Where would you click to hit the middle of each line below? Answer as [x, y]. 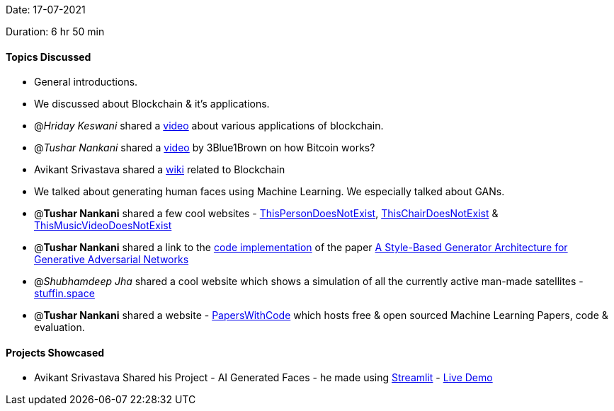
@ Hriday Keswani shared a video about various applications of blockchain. [209, 126]
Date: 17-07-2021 [46, 10]
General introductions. [86, 82]
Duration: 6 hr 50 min [55, 31]
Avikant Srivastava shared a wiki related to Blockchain [160, 170]
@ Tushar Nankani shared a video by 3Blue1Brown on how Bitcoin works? [205, 148]
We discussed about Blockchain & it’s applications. [152, 104]
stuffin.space [64, 294]
